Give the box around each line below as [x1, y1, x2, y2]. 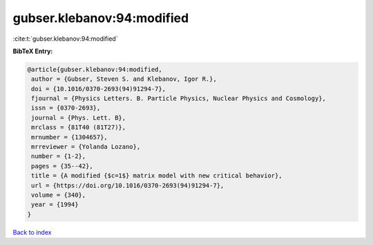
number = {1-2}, [31, 153, 86, 160]
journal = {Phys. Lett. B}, [31, 114, 126, 121]
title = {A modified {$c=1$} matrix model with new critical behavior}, [31, 172, 283, 179]
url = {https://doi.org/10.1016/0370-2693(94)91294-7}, [31, 182, 224, 189]
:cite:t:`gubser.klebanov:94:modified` [12, 35, 118, 43]
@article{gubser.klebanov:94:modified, [27, 66, 162, 73]
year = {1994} [31, 201, 79, 208]
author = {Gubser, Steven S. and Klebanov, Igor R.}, [31, 75, 217, 83]
